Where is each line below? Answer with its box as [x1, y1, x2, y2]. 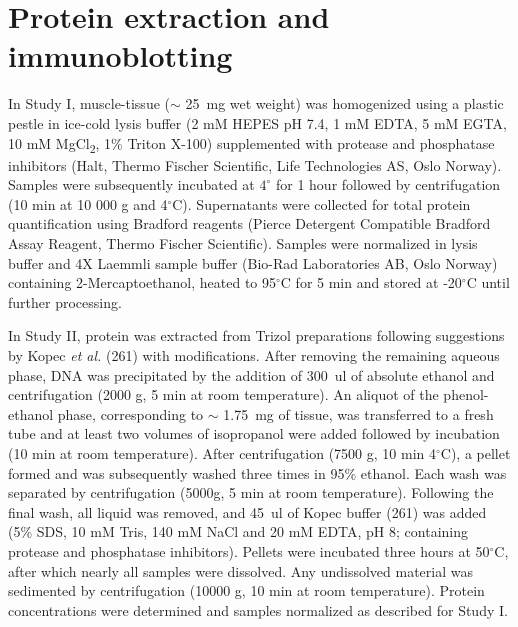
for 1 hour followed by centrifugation [275, 174, 501, 195]
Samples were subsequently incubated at [8, 174, 255, 195]
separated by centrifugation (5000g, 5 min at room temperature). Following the [8, 482, 494, 503]
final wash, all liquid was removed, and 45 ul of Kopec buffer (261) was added [8, 501, 487, 522]
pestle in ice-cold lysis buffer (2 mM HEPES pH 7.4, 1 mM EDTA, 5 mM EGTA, [8, 112, 507, 133]
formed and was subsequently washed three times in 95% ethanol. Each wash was [8, 462, 507, 483]
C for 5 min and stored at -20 [280, 272, 462, 293]
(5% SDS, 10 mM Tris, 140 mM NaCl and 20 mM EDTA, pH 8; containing [8, 521, 468, 542]
